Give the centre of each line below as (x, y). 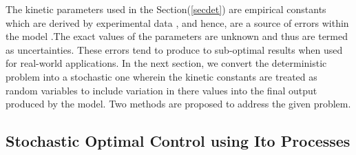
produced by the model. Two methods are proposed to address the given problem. (178, 104)
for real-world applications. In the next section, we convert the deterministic (166, 63)
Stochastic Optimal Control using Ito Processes (178, 141)
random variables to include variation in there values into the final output (161, 90)
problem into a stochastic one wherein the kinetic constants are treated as (161, 76)
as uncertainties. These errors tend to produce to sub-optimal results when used (174, 49)
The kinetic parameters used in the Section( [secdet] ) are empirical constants (166, 9)
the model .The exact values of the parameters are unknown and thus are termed (177, 36)
